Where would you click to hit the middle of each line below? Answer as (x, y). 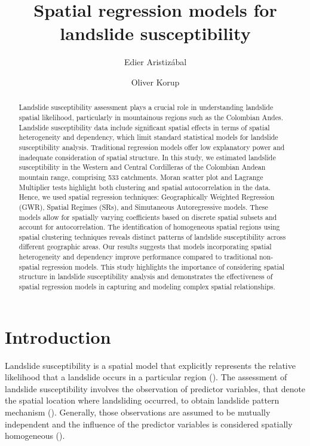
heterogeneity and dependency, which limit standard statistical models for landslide (148, 137)
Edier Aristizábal (155, 62)
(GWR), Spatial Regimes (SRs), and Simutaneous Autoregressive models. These (143, 207)
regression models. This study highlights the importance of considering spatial (163, 266)
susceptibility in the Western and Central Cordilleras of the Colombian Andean (142, 167)
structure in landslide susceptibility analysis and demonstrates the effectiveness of (146, 277)
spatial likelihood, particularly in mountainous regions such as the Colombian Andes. (151, 117)
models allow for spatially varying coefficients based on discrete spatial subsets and (148, 217)
